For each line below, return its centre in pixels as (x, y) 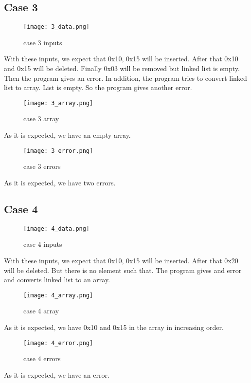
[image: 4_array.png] (58, 295)
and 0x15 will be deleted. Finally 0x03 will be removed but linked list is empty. (122, 68)
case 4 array (41, 311)
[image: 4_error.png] (58, 343)
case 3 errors (42, 166)
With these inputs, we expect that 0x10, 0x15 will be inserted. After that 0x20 (121, 260)
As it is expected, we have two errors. (60, 182)
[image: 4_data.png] (57, 228)
